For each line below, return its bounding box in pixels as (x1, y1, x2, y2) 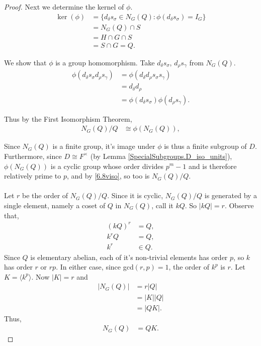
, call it (151, 200, 173, 210)
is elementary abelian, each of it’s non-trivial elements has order (30, 251, 228, 262)
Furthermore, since (4, 150, 62, 161)
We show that (4, 57, 47, 67)
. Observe (224, 200, 254, 210)
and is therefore (189, 160, 237, 171)
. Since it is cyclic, (107, 190, 163, 201)
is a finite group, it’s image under (52, 141, 155, 151)
